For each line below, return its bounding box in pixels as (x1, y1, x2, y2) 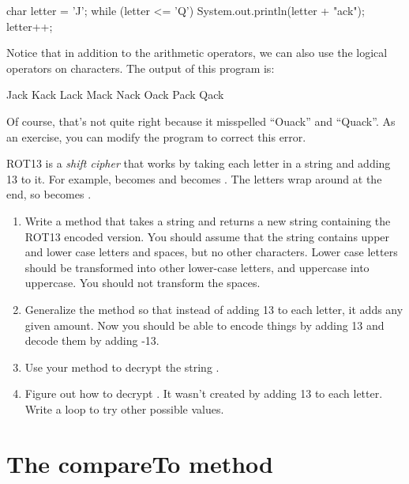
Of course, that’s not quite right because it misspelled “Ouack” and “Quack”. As (6, 112, 396, 129)
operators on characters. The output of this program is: (6, 59, 275, 76)
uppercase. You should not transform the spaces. (24, 274, 261, 291)
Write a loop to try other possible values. (24, 400, 224, 417)
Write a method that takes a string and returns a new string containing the (24, 212, 391, 229)
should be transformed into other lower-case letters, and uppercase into (24, 259, 370, 275)
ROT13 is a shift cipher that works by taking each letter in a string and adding (6, 155, 391, 172)
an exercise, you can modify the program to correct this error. (6, 128, 306, 145)
